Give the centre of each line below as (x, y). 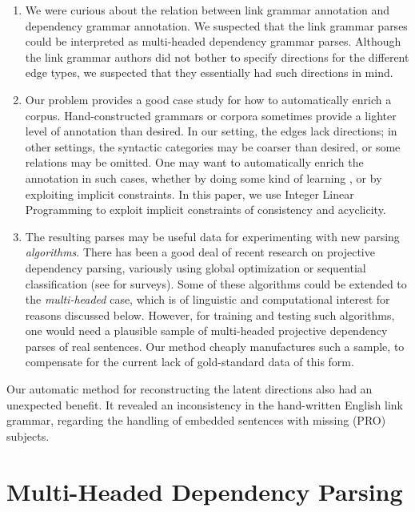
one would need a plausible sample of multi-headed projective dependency (206, 331)
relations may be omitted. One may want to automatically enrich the (194, 162)
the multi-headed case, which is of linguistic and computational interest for (207, 299)
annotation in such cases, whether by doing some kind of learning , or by (204, 177)
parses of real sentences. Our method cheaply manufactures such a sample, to (215, 346)
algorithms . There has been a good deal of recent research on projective (200, 252)
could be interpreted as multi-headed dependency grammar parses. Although (213, 41)
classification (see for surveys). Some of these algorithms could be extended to (216, 283)
